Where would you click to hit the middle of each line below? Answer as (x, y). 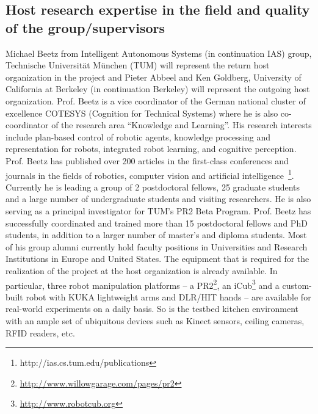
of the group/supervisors (85, 27)
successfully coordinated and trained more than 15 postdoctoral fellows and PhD (157, 223)
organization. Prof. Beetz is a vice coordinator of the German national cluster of (156, 100)
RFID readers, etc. (40, 332)
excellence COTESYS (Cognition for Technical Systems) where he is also (142, 113)
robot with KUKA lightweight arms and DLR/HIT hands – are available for (168, 296)
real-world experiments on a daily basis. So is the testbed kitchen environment (152, 309)
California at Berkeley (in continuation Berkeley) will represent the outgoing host (158, 89)
